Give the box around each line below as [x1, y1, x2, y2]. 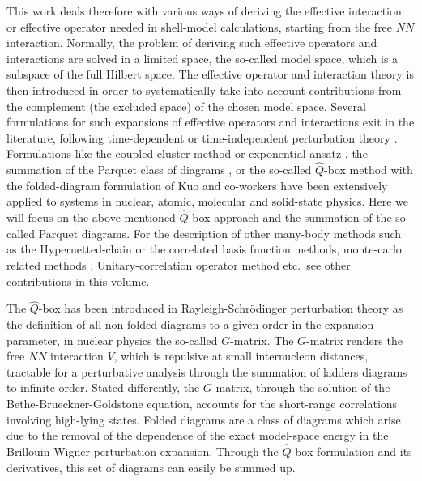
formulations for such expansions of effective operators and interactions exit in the [6, 113, 415, 130]
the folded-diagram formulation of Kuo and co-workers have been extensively [6, 177, 388, 194]
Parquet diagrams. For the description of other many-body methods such [38, 224, 402, 241]
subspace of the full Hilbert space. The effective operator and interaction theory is [6, 66, 414, 83]
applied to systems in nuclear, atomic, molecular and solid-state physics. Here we [6, 193, 409, 210]
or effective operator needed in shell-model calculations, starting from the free [6, 18, 393, 35]
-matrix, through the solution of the [211, 379, 390, 396]
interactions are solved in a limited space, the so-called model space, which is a [6, 49, 399, 66]
